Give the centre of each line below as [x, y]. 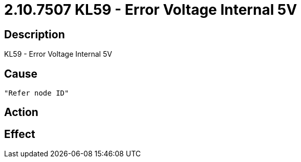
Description [35, 34]
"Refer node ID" [37, 93]
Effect [20, 134]
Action [21, 112]
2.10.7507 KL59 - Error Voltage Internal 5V [151, 10]
